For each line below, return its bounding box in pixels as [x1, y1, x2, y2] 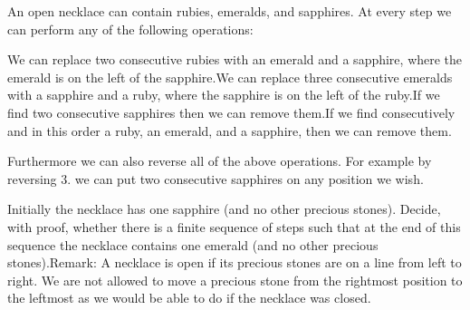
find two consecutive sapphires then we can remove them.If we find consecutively [7, 102, 456, 121]
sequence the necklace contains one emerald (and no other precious [7, 235, 379, 254]
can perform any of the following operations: [7, 19, 254, 38]
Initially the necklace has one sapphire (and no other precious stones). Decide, [7, 199, 441, 218]
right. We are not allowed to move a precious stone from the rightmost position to [7, 270, 463, 289]
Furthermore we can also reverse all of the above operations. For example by [7, 151, 432, 170]
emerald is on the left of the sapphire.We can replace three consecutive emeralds [7, 67, 453, 86]
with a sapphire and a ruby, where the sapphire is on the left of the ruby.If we [7, 85, 440, 104]
